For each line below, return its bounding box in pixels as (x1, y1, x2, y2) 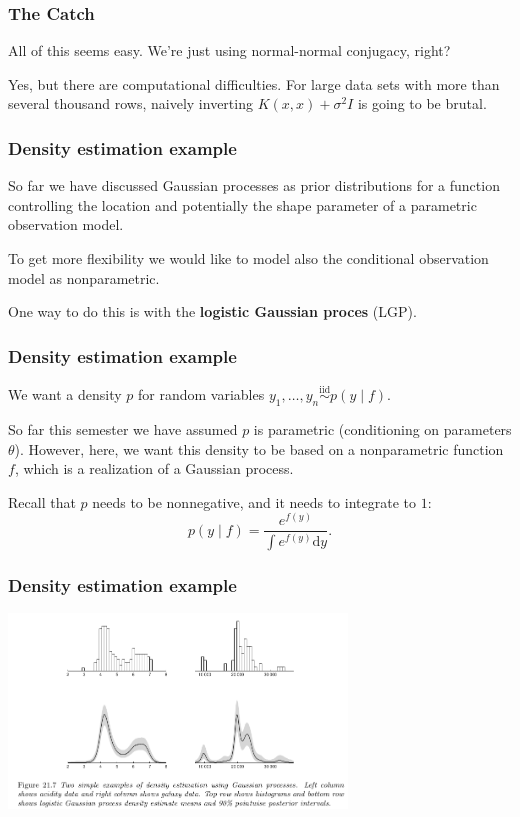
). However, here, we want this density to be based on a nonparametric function (14, 438, 504, 459)
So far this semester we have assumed (8, 419, 238, 440)
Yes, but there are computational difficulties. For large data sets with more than (8, 73, 500, 94)
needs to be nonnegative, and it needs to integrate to (92, 491, 416, 512)
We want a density (8, 384, 122, 405)
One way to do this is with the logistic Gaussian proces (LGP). (8, 301, 417, 322)
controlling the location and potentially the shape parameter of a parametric (8, 194, 477, 215)
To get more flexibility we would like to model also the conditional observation (8, 248, 489, 268)
